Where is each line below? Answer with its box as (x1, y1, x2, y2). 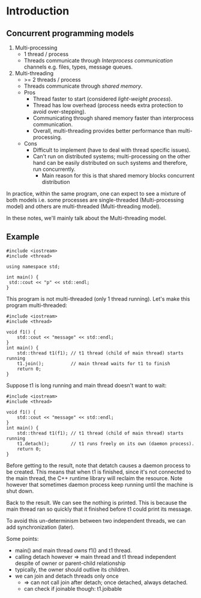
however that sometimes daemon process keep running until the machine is (6, 481, 194, 488)
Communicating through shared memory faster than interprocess (32, 114, 194, 122)
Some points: (6, 535, 39, 542)
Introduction (6, 4, 70, 18)
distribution (41, 179, 70, 185)
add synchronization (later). (6, 523, 75, 531)
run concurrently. (32, 165, 76, 173)
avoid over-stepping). (32, 108, 86, 115)
